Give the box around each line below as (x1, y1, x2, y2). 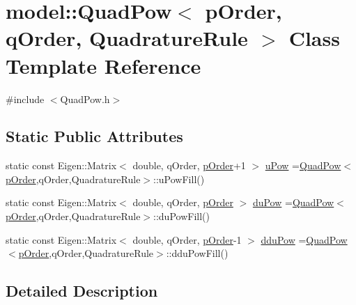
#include (6, 91, 45, 106)
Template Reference (6, 51, 201, 79)
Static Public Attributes (6, 125, 183, 147)
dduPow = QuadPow (261, 232, 348, 247)
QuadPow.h (60, 91, 110, 106)
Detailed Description (6, 280, 158, 302)
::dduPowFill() (166, 246, 229, 260)
